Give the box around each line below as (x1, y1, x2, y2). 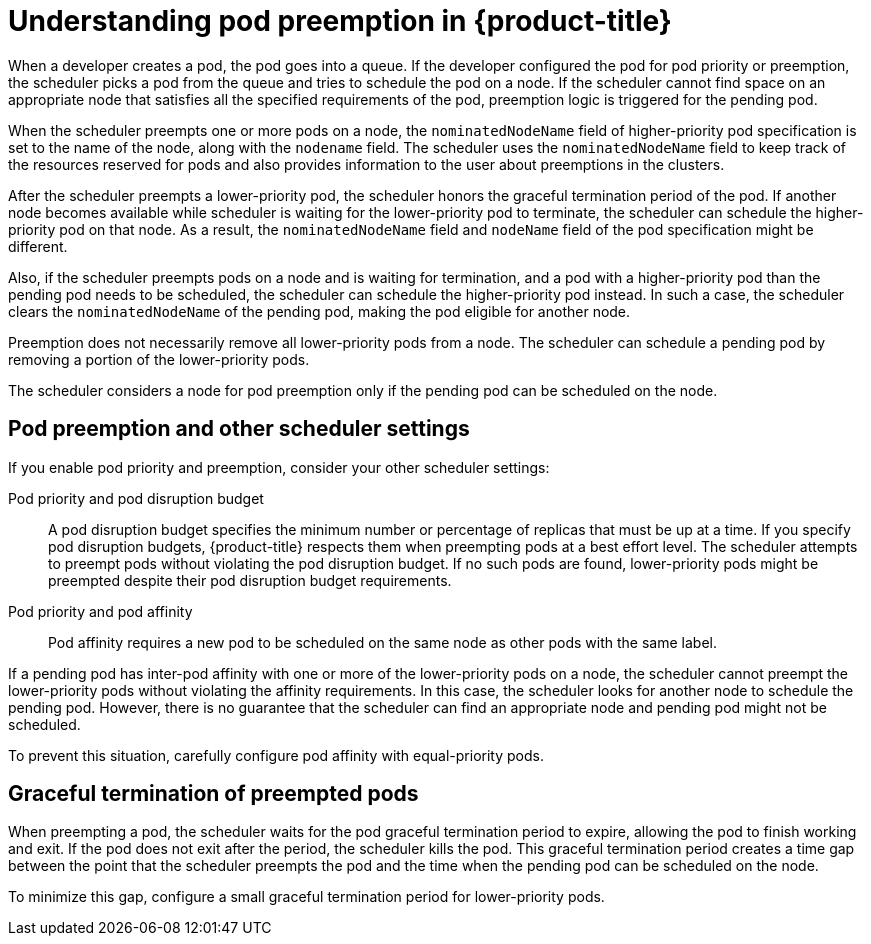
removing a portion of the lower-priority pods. (8, 350, 310, 368)
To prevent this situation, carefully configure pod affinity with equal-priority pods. (8, 746, 544, 764)
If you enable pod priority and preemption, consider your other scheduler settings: (8, 458, 550, 476)
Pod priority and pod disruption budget (8, 489, 264, 507)
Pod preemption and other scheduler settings (8, 416, 470, 442)
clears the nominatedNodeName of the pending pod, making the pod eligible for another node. (8, 302, 631, 320)
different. (8, 237, 68, 255)
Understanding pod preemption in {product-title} (8, 4, 672, 38)
